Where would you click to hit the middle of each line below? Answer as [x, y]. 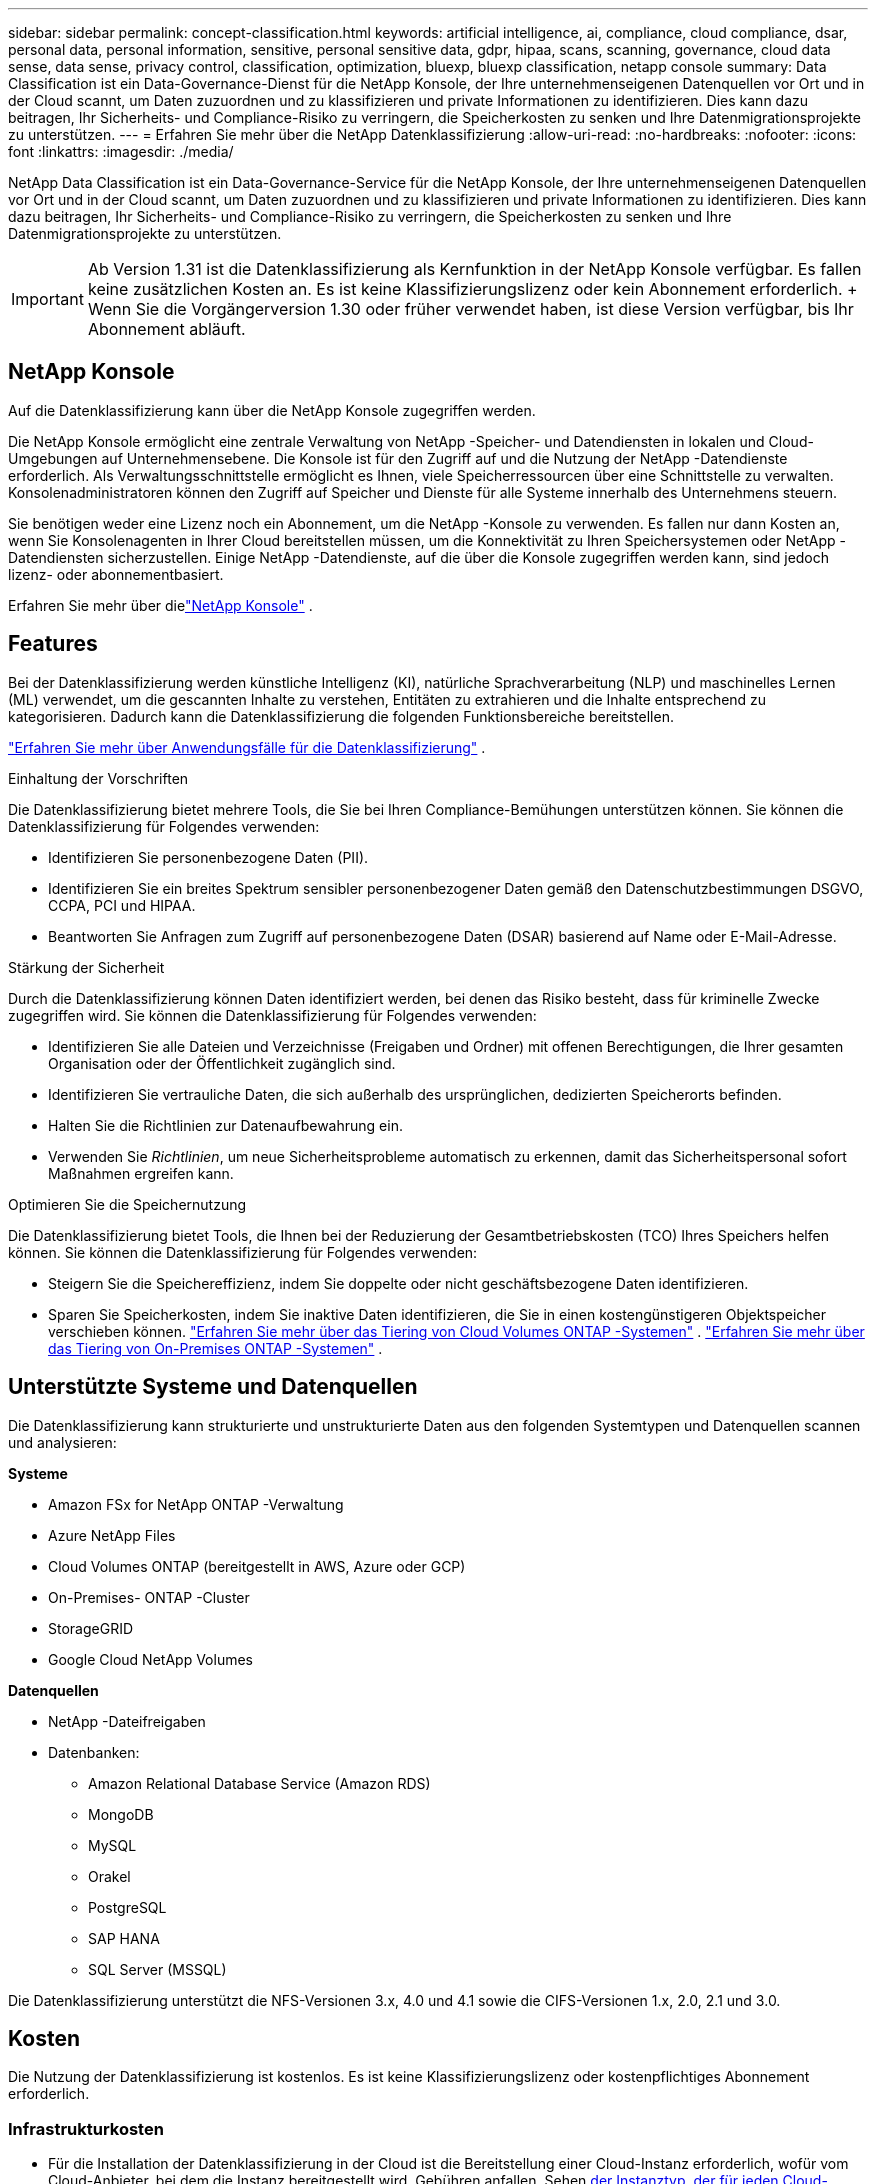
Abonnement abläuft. [166, 329]
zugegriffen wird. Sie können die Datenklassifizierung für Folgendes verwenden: [272, 1015]
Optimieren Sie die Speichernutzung [127, 1204]
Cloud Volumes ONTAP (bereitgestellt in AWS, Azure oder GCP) [257, 1566]
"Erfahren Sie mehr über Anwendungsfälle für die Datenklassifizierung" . [247, 747]
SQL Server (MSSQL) [157, 1969]
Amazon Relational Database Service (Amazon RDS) [259, 1783]
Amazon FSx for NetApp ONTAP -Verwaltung [196, 1504]
